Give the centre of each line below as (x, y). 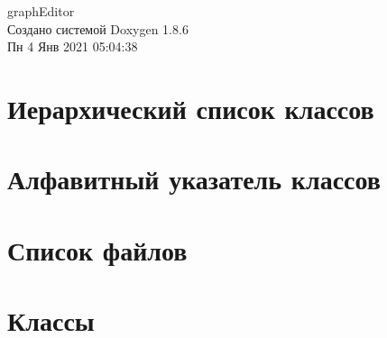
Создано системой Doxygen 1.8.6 (98, 28)
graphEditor (41, 11)
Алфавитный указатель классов (194, 179)
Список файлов (97, 249)
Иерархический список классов (191, 108)
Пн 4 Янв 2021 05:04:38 (73, 46)
